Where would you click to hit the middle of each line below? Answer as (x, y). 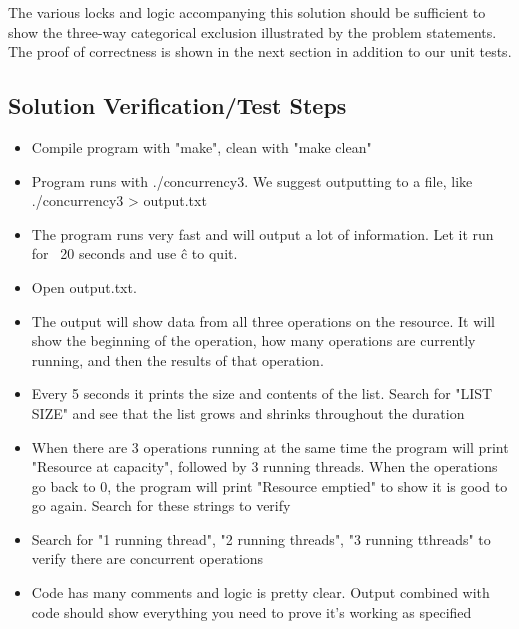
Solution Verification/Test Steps (177, 105)
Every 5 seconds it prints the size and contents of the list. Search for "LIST (262, 393)
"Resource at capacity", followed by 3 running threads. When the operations (264, 466)
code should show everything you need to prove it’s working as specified (251, 611)
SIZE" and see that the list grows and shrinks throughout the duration (248, 412)
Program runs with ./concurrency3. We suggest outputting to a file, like (252, 180)
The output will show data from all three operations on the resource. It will (263, 320)
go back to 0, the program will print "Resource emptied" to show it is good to (269, 485)
